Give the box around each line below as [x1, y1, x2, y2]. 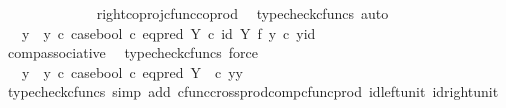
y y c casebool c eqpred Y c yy [21, 61, 244, 82]
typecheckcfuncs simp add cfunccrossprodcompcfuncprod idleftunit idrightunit [7, 81, 499, 102]
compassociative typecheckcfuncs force [7, 42, 258, 63]
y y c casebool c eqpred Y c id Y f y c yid [21, 22, 316, 43]
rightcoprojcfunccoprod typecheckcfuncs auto [96, 3, 389, 23]
